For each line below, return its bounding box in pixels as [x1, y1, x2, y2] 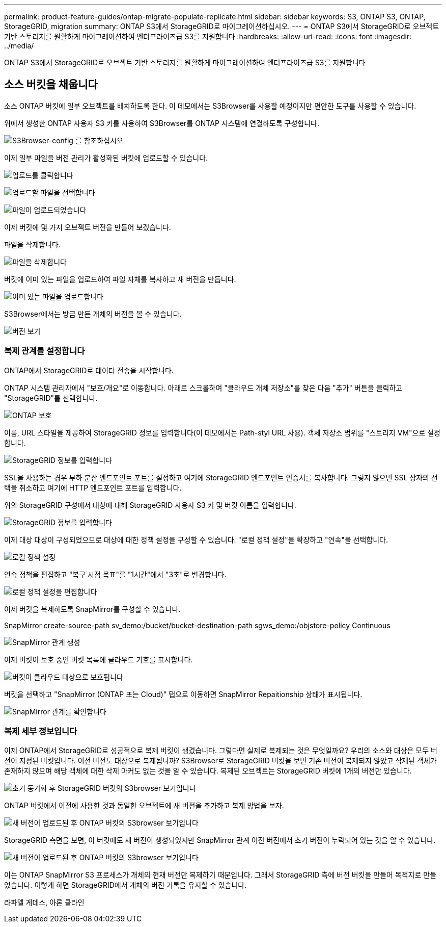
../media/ [4, 41, 34, 50]
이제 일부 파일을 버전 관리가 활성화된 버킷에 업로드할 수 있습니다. [4, 153, 208, 162]
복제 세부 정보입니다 [4, 726, 77, 736]
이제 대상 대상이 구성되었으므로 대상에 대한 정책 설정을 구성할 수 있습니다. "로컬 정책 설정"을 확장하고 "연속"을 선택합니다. [4, 535, 388, 544]
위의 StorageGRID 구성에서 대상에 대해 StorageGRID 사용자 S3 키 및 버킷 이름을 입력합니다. [4, 500, 296, 509]
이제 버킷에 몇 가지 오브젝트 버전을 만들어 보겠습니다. [4, 222, 171, 231]
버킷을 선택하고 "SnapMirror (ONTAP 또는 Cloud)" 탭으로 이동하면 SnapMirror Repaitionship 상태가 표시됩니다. [4, 689, 363, 699]
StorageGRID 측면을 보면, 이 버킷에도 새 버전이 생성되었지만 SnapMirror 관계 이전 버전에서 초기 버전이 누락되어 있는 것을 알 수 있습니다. [4, 836, 436, 845]
